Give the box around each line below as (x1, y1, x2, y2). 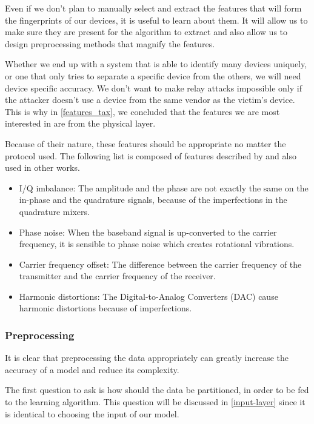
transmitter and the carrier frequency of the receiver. (19, 270, 216, 282)
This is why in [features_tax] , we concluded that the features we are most (5, 105, 280, 118)
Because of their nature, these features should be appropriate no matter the (5, 137, 286, 150)
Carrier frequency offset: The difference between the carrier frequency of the (19, 257, 302, 270)
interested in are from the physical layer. (5, 117, 156, 130)
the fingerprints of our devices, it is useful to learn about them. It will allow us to (5, 13, 308, 26)
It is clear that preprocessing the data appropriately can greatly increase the (5, 351, 289, 364)
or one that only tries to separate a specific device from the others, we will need (5, 69, 301, 82)
